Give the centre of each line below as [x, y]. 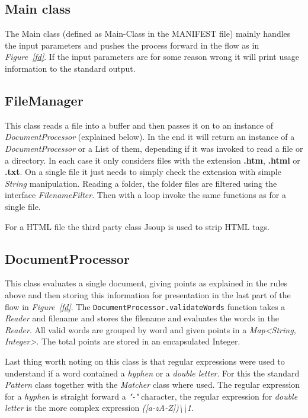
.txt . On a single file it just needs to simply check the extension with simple [143, 172]
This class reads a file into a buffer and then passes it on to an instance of [139, 125]
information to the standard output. [70, 68]
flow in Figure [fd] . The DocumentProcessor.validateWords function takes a [145, 306]
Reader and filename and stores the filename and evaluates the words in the [142, 318]
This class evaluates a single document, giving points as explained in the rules [146, 283]
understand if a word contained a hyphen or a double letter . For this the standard [152, 373]
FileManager [44, 100]
